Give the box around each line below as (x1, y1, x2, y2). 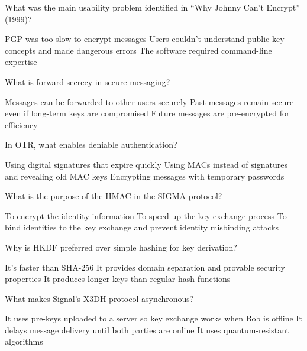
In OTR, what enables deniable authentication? (5, 138, 177, 151)
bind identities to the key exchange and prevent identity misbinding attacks (5, 221, 279, 233)
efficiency (5, 118, 38, 131)
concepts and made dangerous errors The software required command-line (5, 44, 272, 56)
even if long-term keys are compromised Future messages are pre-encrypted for (5, 107, 290, 119)
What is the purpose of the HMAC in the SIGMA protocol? (5, 190, 222, 202)
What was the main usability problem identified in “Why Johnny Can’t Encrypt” (5, 1, 300, 13)
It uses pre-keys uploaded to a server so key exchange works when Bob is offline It (5, 312, 302, 324)
